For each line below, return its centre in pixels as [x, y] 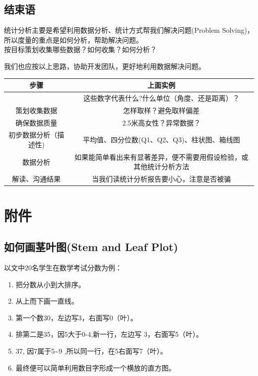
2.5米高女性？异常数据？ [161, 122]
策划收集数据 [36, 110]
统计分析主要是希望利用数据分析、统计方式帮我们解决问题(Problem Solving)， [129, 30]
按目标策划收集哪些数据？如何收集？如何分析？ [80, 49]
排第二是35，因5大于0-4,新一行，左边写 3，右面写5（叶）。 [109, 334]
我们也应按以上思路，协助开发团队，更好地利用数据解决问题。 [105, 66]
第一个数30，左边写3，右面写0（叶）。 [76, 317]
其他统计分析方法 [161, 166]
